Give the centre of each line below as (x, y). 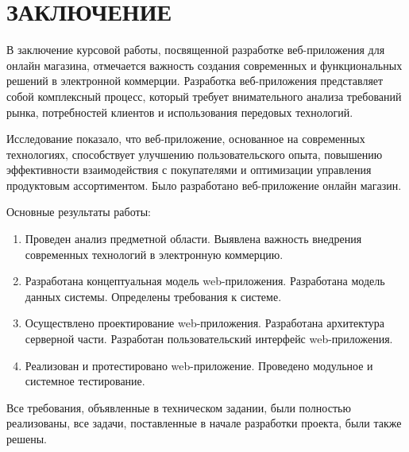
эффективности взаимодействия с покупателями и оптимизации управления (189, 170)
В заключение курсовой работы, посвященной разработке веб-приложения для (196, 50)
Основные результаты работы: (79, 212)
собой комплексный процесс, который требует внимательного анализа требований (204, 96)
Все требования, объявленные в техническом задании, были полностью (179, 407)
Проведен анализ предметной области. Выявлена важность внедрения (193, 239)
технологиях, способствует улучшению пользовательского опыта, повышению (195, 154)
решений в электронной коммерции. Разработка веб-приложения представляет (195, 81)
